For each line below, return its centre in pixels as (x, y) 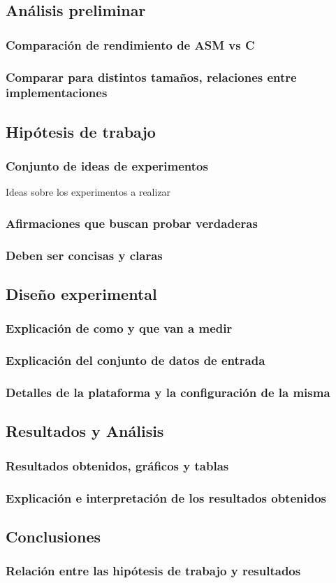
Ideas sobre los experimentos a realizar (88, 192)
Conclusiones (53, 536)
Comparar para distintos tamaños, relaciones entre (151, 77)
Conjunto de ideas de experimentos (107, 166)
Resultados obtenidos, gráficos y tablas (117, 465)
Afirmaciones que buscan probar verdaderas (132, 223)
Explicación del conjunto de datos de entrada (136, 360)
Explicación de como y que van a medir (119, 328)
